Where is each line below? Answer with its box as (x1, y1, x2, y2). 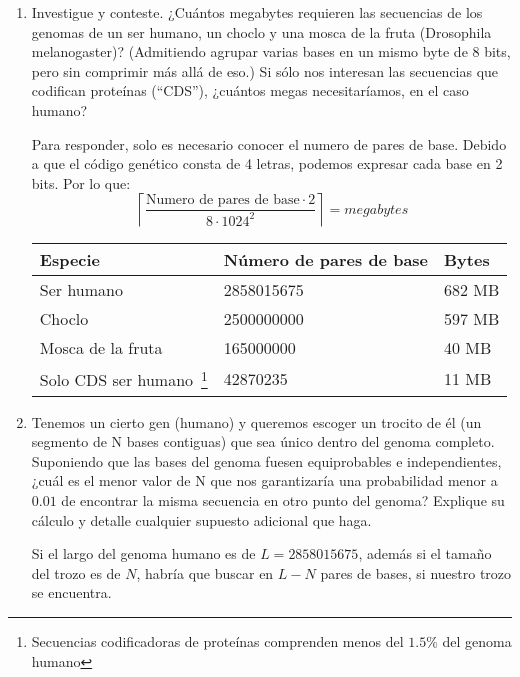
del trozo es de (31, 562, 121, 583)
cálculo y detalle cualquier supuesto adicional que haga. (31, 509, 372, 530)
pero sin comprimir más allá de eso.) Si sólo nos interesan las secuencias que (31, 60, 499, 81)
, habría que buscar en (136, 562, 274, 583)
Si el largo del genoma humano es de (31, 543, 256, 564)
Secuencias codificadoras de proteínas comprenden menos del (31, 631, 404, 652)
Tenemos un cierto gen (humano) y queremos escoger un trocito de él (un (31, 411, 482, 432)
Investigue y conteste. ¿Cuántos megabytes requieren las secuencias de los (31, 2, 483, 22)
